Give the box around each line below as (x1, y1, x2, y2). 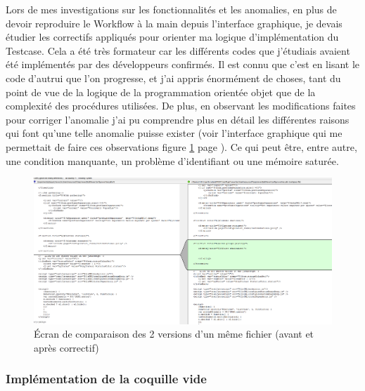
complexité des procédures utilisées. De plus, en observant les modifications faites (6, 98, 356, 113)
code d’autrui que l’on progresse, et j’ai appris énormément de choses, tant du (6, 70, 341, 85)
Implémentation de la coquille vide (6, 370, 207, 387)
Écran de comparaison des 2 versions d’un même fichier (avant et (34, 326, 314, 341)
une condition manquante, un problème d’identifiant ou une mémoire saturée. (6, 153, 339, 168)
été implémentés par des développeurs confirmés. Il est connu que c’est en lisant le (6, 57, 360, 72)
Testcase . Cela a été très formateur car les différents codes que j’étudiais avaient (6, 43, 350, 58)
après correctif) (34, 340, 99, 354)
